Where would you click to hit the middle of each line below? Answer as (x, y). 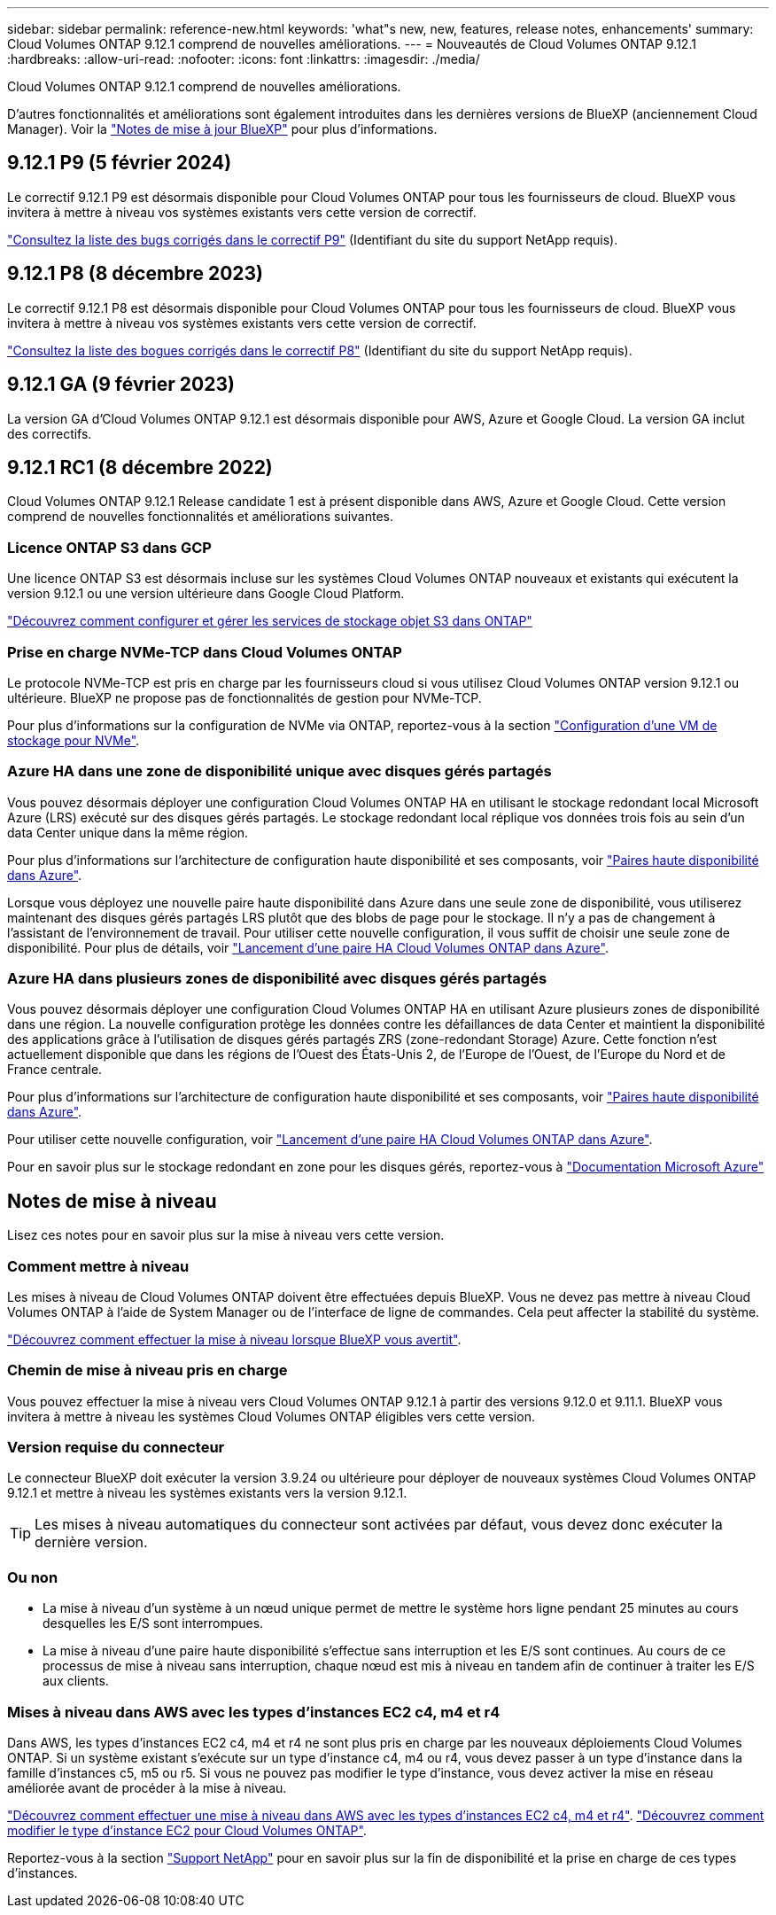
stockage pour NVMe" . (74, 740)
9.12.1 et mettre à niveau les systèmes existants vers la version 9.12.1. (207, 1493)
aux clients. (76, 1681)
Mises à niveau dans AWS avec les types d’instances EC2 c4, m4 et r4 (254, 1712)
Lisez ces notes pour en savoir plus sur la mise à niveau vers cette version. (226, 1235)
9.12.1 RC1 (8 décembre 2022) (140, 467)
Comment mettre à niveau (98, 1266)
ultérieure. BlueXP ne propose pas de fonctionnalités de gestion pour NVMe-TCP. (244, 697)
